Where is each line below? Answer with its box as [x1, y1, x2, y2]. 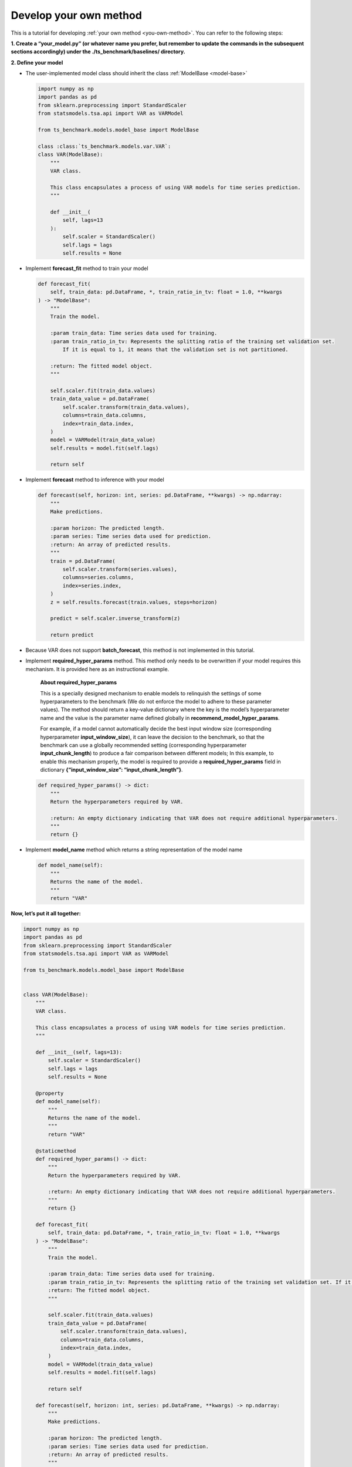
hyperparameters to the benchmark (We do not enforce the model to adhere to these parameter [40, 698, 272, 705]
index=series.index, [62, 582, 122, 589]
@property [35, 1090, 64, 1097]
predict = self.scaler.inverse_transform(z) [50, 615, 181, 622]
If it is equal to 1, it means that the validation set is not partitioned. [62, 346, 289, 353]
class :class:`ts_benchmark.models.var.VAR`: [38, 143, 171, 150]
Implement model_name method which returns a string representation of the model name [25, 846, 243, 853]
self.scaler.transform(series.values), [62, 566, 177, 572]
